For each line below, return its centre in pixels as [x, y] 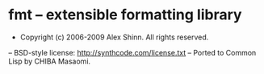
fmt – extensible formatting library [125, 15]
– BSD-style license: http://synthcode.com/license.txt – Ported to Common [132, 52]
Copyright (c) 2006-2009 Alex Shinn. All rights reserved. [114, 37]
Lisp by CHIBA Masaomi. [50, 61]
